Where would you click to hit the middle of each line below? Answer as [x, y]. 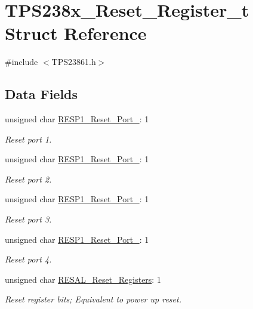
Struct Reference [76, 33]
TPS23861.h [74, 62]
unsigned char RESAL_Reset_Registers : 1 [83, 279]
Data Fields [41, 94]
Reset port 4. [28, 259]
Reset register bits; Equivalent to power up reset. [93, 299]
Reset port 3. [28, 219]
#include [21, 62]
